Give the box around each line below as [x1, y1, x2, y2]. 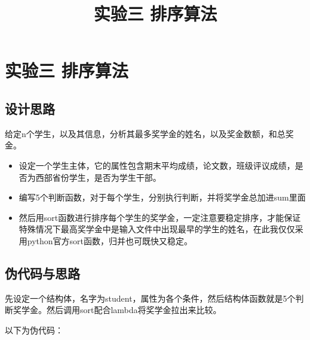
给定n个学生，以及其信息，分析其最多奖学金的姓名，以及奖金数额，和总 [5, 127, 286, 139]
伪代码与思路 [5, 263, 80, 282]
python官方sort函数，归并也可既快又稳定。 [27, 234, 193, 247]
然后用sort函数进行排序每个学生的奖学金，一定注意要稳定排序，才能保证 [19, 211, 301, 223]
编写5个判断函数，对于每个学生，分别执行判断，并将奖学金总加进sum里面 [19, 191, 306, 204]
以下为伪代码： [5, 323, 63, 336]
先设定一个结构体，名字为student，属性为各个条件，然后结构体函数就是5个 [5, 292, 296, 304]
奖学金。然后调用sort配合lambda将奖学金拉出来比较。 [13, 303, 222, 316]
